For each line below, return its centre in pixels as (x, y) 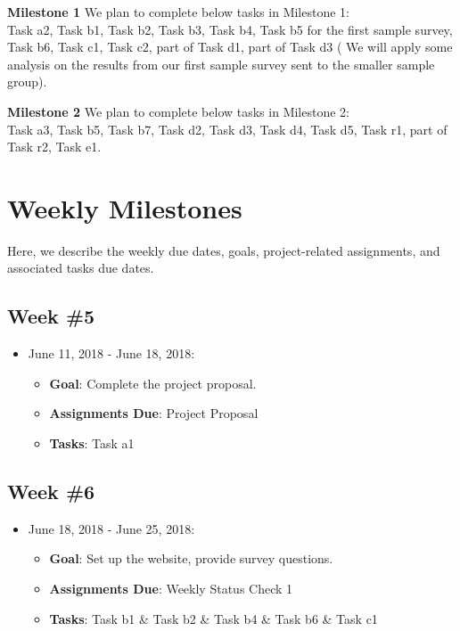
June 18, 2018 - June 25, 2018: (111, 528)
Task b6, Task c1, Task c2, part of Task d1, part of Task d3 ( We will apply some (230, 47)
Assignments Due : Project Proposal (154, 413)
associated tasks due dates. (81, 268)
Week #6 (51, 492)
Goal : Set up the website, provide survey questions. (191, 558)
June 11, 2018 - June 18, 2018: (111, 353)
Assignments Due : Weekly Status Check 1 (171, 589)
